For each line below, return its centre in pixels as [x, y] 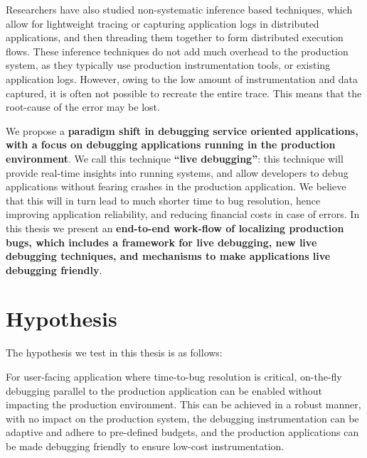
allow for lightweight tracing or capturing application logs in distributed [163, 23]
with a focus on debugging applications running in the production [171, 145]
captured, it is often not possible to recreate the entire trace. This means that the [184, 93]
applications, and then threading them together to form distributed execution [175, 37]
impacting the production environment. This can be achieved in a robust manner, [183, 404]
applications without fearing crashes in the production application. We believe [176, 186]
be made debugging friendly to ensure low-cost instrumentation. [145, 446]
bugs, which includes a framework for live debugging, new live [161, 242]
